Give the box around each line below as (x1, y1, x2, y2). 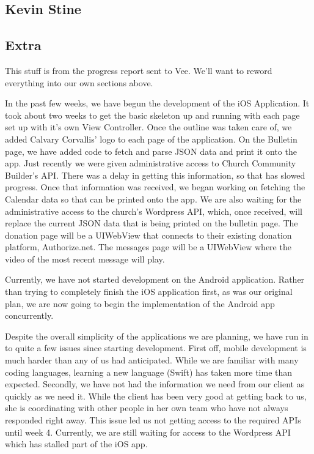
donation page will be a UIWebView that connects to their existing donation (5, 228, 292, 241)
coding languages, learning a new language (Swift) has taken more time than (5, 365, 293, 378)
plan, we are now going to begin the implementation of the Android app (5, 297, 275, 310)
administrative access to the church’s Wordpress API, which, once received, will (5, 204, 302, 217)
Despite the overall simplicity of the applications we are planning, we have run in (5, 329, 309, 342)
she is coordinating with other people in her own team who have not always (5, 401, 288, 414)
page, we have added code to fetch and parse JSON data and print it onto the (5, 144, 297, 157)
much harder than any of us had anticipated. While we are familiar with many (5, 354, 299, 367)
